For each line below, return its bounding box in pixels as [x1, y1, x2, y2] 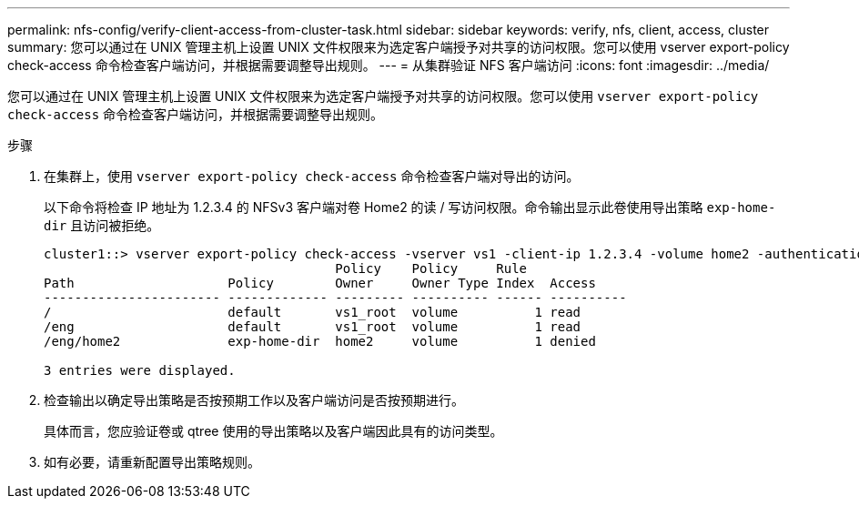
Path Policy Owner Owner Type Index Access [44, 276, 596, 290]
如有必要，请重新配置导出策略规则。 [44, 454, 260, 470]
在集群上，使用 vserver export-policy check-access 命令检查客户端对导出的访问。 [44, 168, 580, 184]
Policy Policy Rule [335, 261, 528, 276]
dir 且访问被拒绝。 [44, 218, 160, 233]
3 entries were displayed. [44, 363, 236, 378]
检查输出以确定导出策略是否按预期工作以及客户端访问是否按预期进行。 [44, 392, 464, 408]
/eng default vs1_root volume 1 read [44, 319, 581, 334]
